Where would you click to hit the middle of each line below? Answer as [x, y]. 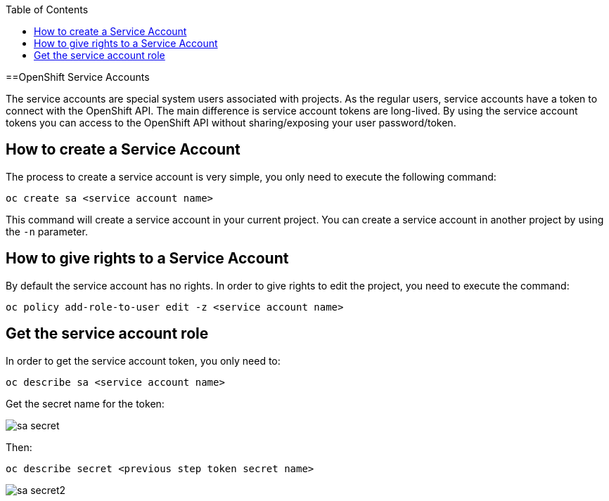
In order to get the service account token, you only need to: [143, 360]
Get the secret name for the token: [85, 403]
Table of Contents [47, 9]
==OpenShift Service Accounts [78, 77]
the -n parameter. [47, 231]
